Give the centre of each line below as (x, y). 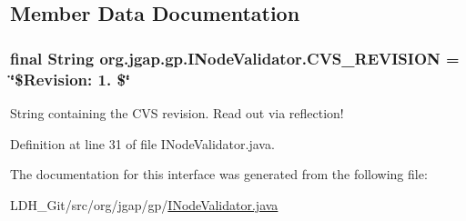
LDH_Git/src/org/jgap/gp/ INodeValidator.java (144, 204)
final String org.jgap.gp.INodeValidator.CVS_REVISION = (235, 58)
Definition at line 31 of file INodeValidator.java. (142, 143)
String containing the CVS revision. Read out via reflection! (177, 112)
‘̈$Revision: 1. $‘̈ (71, 79)
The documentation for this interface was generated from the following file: (219, 174)
